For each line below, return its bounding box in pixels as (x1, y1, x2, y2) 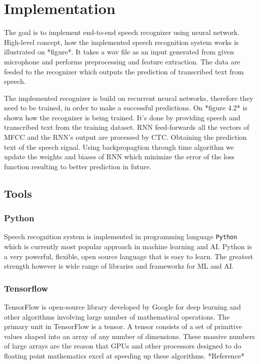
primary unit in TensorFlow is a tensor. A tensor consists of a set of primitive (4, 321, 242, 332)
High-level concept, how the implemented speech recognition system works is (4, 36, 239, 47)
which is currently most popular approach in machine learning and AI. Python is (4, 241, 252, 252)
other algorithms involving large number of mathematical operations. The (4, 311, 230, 322)
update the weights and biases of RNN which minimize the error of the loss (4, 151, 235, 162)
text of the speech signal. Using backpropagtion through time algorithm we (4, 141, 234, 152)
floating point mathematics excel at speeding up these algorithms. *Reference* (4, 351, 244, 361)
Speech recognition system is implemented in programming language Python (4, 231, 237, 242)
